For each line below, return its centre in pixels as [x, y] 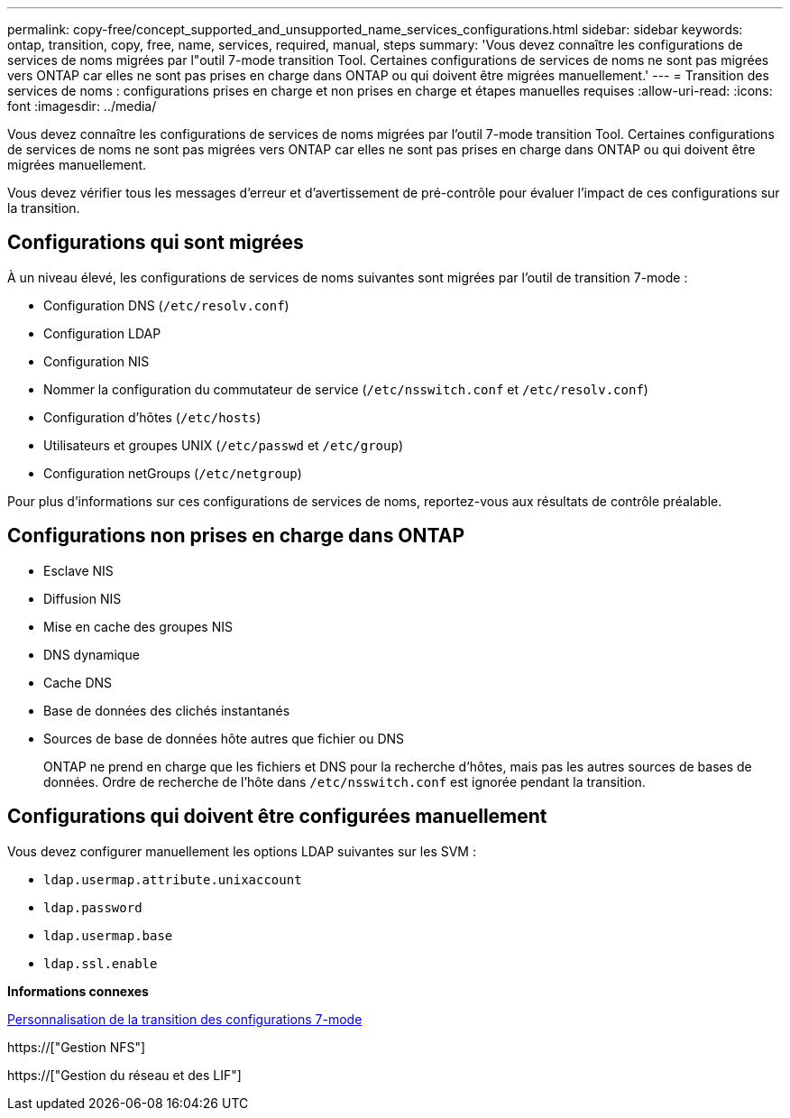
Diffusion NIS [83, 598]
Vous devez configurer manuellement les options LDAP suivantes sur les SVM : [242, 851]
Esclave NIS [78, 570]
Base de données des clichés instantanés [167, 710]
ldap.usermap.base [108, 935]
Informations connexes [78, 991]
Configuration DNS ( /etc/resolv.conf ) [166, 305]
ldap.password [93, 907]
